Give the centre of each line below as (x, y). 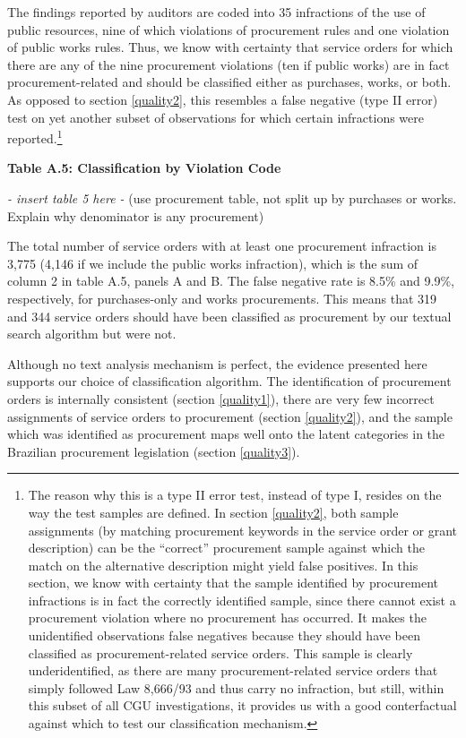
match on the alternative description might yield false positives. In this (223, 565)
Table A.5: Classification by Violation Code (144, 168)
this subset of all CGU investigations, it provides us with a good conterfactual (242, 705)
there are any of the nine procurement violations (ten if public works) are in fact (229, 64)
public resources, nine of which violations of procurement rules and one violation (229, 29)
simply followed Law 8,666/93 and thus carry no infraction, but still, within (236, 687)
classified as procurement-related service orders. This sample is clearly (220, 652)
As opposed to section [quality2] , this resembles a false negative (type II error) (223, 99)
